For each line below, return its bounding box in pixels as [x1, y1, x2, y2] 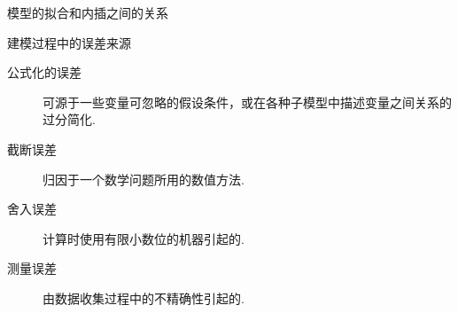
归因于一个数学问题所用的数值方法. [43, 169, 245, 188]
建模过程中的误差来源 [7, 33, 131, 51]
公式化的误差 [7, 63, 82, 82]
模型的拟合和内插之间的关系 [7, 4, 168, 21]
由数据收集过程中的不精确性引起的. [43, 288, 245, 307]
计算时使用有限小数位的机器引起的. [43, 229, 245, 247]
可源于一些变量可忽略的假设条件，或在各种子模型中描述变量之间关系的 [43, 92, 452, 111]
